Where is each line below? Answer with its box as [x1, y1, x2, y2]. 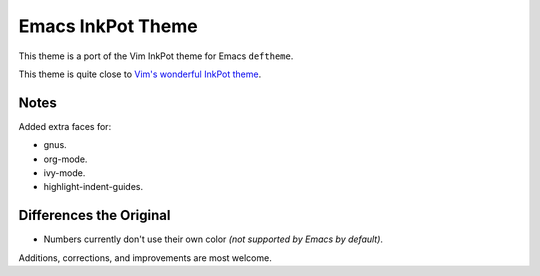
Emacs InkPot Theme [18, 15, 199, 37]
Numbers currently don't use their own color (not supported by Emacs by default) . [43, 233, 384, 245]
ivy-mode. [43, 167, 86, 179]
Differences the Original [18, 207, 171, 224]
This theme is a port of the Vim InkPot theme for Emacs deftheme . [18, 50, 294, 62]
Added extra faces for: [18, 120, 112, 132]
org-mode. [43, 153, 88, 165]
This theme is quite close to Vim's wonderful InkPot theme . [18, 68, 262, 80]
